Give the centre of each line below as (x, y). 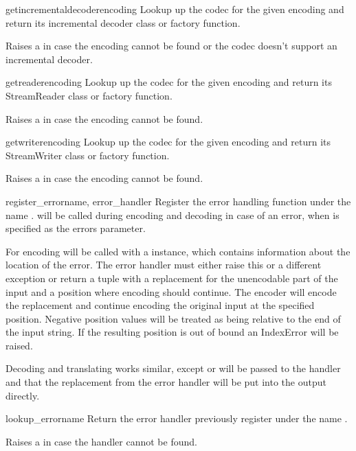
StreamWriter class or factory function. (88, 155)
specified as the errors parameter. (76, 228)
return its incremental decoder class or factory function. (123, 22)
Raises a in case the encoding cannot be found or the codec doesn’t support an (171, 46)
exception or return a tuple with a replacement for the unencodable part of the (172, 278)
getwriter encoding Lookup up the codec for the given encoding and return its (168, 142)
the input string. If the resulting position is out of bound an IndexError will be (172, 332)
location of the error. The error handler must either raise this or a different (164, 265)
